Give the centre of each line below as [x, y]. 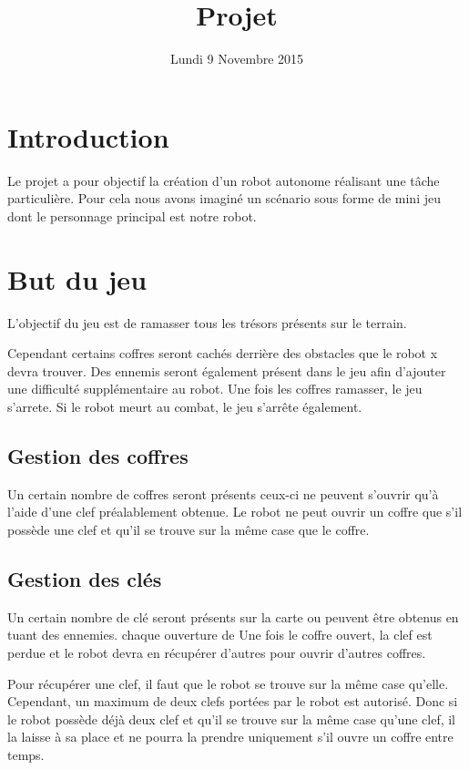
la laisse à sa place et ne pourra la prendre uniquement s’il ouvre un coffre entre [230, 737]
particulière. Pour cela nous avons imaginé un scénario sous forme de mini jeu [224, 198]
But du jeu [77, 278]
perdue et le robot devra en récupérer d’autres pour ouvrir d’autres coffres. [217, 652]
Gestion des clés [85, 578]
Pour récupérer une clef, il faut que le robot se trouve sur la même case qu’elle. [228, 683]
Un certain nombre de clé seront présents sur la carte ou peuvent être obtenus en [233, 616]
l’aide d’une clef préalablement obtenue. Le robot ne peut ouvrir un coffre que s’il [235, 512]
